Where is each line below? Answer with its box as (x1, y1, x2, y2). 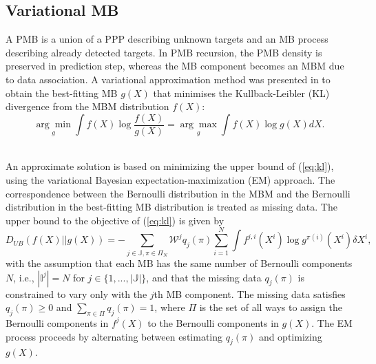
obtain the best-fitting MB (6, 85, 118, 100)
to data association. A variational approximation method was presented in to (6, 72, 331, 86)
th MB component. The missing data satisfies (154, 286, 346, 301)
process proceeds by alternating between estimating (6, 329, 223, 343)
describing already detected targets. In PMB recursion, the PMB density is (6, 45, 322, 59)
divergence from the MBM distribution (6, 99, 169, 114)
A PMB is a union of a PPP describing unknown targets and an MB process (6, 32, 328, 46)
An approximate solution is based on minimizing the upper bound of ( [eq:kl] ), (6, 159, 334, 173)
